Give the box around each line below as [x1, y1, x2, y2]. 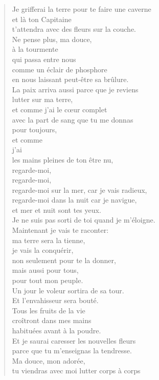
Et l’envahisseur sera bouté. [12, 295, 99, 306]
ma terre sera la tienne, [12, 234, 85, 245]
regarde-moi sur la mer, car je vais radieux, [12, 184, 147, 195]
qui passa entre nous [12, 53, 76, 64]
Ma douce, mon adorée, [12, 355, 85, 366]
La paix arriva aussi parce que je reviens [12, 84, 139, 94]
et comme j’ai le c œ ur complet [12, 104, 107, 114]
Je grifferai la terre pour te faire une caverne [12, 4, 151, 14]
